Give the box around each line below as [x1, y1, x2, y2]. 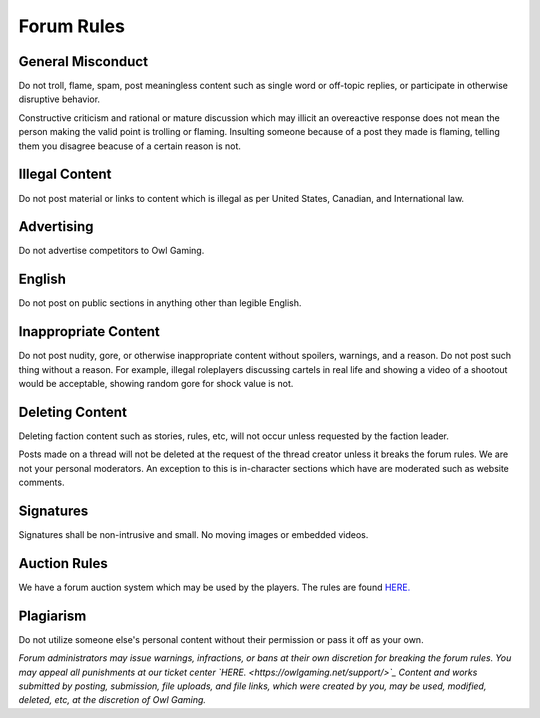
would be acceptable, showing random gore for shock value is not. [18, 378, 294, 390]
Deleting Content [18, 403, 127, 420]
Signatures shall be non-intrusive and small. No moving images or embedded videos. [18, 529, 369, 541]
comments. [18, 476, 65, 489]
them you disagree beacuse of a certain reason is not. [18, 140, 242, 152]
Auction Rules [18, 555, 109, 572]
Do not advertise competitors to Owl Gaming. [18, 245, 205, 257]
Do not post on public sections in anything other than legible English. [18, 297, 302, 309]
